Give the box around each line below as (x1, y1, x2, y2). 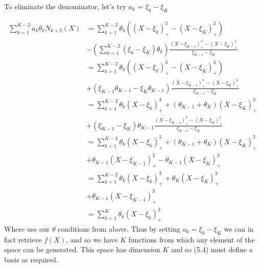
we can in (224, 223, 254, 234)
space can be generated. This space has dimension (4, 244, 160, 255)
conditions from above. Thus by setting (58, 223, 180, 234)
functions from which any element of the (128, 234, 255, 244)
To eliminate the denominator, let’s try (4, 1, 126, 11)
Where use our (4, 223, 50, 234)
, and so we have (66, 234, 118, 244)
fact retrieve (4, 234, 42, 244)
